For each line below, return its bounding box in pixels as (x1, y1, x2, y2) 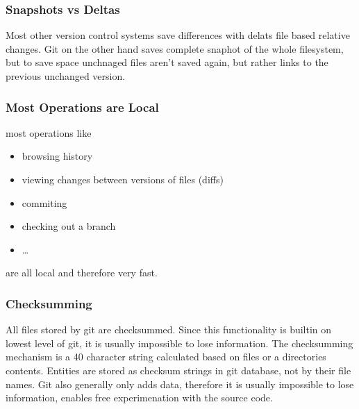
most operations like (6, 125, 92, 140)
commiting (22, 195, 67, 210)
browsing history (22, 149, 93, 163)
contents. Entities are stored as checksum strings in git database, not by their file (6, 362, 351, 377)
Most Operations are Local (6, 98, 159, 115)
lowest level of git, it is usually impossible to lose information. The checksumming (6, 335, 353, 350)
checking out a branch (22, 219, 116, 233)
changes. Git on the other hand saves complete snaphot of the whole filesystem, (6, 41, 344, 56)
